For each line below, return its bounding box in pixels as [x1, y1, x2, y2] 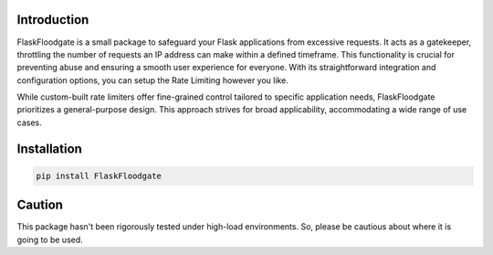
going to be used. [16, 234, 84, 245]
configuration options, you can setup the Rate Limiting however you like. [16, 74, 289, 86]
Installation [16, 141, 82, 156]
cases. [16, 117, 42, 128]
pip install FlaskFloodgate [36, 170, 162, 181]
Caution [16, 197, 64, 213]
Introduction [16, 12, 89, 27]
